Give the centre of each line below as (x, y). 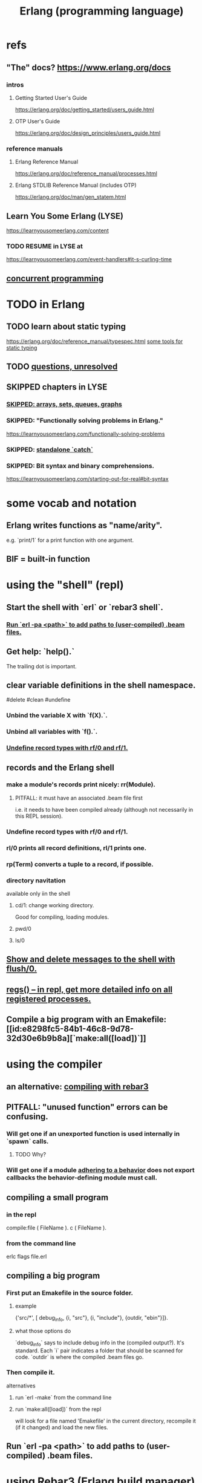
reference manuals (35, 148)
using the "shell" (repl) (65, 585)
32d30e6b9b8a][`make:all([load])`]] (76, 1038)
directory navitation (36, 880)
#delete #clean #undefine (38, 700)
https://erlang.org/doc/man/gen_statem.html (70, 197)
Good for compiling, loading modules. (62, 917)
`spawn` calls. (28, 1141)
